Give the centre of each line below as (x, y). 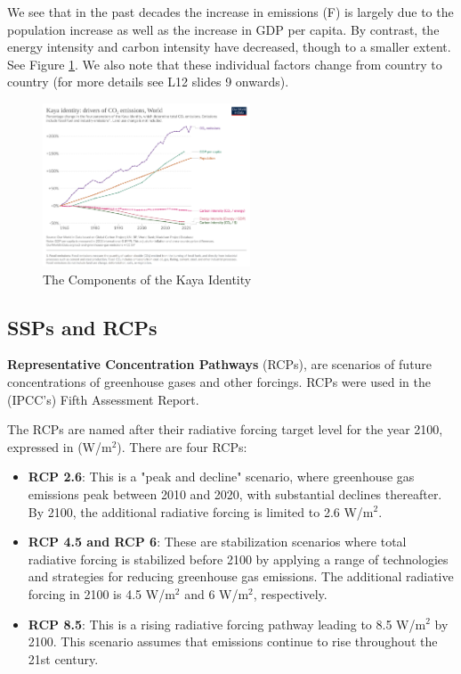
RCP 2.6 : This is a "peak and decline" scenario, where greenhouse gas (221, 477)
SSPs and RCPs (82, 327)
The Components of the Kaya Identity (147, 279)
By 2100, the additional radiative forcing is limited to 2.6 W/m (201, 511)
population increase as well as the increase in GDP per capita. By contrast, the (223, 29)
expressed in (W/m (60, 446)
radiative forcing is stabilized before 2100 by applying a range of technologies (238, 559)
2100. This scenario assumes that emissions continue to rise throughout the (233, 641)
